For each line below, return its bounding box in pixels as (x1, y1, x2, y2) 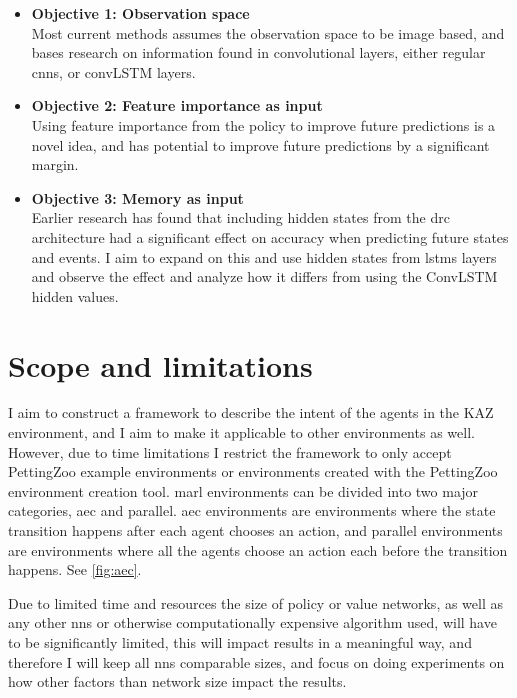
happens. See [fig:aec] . (8, 559, 142, 580)
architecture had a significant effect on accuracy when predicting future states (31, 226, 509, 247)
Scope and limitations (8, 344, 313, 385)
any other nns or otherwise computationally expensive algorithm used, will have (8, 612, 497, 633)
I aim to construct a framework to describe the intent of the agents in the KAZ (8, 402, 494, 423)
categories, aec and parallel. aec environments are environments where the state (8, 500, 496, 521)
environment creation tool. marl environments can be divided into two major (8, 480, 479, 501)
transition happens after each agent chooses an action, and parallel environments (8, 520, 503, 540)
